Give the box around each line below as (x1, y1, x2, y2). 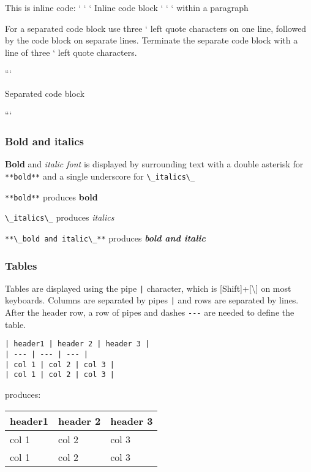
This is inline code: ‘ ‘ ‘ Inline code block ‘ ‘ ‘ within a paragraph (5, 1, 249, 13)
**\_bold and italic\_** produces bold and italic (5, 231, 206, 244)
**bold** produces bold (5, 190, 98, 203)
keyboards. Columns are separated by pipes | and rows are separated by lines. (5, 294, 299, 306)
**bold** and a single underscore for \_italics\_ (5, 169, 195, 182)
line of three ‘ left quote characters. (5, 45, 137, 58)
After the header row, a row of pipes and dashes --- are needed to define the (5, 306, 294, 319)
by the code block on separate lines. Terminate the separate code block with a (5, 34, 298, 47)
